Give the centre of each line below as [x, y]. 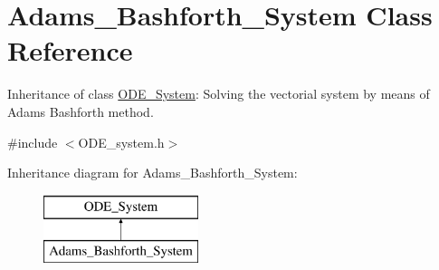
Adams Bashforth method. [81, 111]
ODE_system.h [121, 142]
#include [33, 142]
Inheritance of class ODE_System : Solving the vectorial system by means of [219, 94]
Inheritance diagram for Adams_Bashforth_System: [153, 173]
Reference [70, 50]
